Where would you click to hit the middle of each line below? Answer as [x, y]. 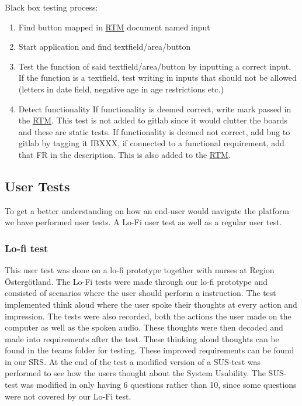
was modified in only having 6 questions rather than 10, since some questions [159, 385]
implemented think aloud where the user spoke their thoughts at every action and [151, 304]
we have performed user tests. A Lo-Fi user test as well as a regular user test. [143, 222]
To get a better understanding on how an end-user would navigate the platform [147, 210]
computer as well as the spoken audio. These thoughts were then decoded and [144, 327]
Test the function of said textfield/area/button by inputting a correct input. [155, 66]
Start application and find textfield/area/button [105, 47]
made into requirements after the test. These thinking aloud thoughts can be [142, 338]
